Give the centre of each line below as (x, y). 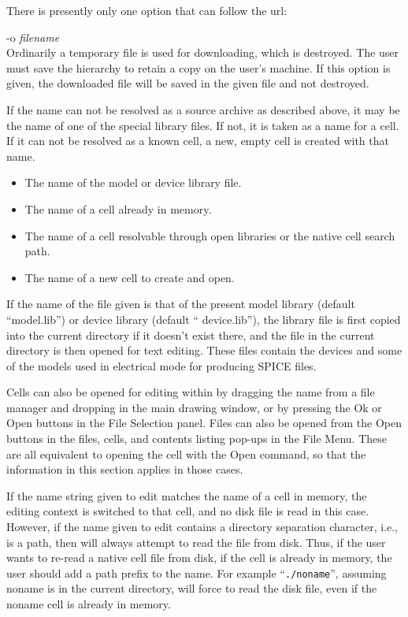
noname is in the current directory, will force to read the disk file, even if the (192, 588)
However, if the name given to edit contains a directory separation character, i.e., (202, 527)
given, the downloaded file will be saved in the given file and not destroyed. (188, 83)
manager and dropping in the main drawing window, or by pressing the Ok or (194, 407)
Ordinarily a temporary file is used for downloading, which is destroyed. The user (203, 52)
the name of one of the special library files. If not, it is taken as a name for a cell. (203, 125)
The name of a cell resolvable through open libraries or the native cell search (210, 235)
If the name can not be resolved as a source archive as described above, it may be (203, 109)
